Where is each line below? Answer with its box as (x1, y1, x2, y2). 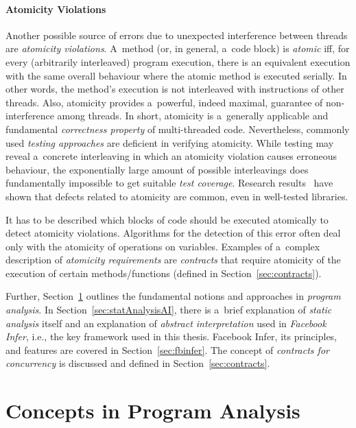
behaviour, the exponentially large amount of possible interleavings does (5, 162, 309, 176)
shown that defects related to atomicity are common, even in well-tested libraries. (5, 189, 348, 203)
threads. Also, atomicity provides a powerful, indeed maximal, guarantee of (5, 95, 323, 109)
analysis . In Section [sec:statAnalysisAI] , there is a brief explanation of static (5, 302, 332, 317)
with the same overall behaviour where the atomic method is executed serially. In (5, 68, 347, 82)
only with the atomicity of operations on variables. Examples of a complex (5, 239, 320, 253)
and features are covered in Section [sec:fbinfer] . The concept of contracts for (5, 342, 329, 357)
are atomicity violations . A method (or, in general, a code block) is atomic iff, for (5, 41, 350, 56)
